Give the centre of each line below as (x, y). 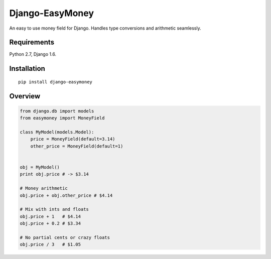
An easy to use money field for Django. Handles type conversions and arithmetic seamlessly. (105, 28)
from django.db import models (57, 111)
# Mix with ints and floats (54, 209)
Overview (25, 96)
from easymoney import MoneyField (62, 118)
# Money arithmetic (44, 188)
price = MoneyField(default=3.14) (73, 139)
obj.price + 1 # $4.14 (50, 216)
